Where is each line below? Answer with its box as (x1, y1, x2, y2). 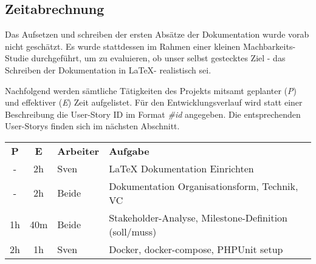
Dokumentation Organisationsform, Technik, (109, 178, 298, 193)
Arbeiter (57, 143, 100, 158)
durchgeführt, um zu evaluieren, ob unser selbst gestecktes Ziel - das (31, 52, 286, 64)
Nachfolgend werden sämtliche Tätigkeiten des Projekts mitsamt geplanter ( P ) (5, 84, 297, 96)
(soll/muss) (109, 224, 157, 239)
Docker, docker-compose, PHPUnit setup (109, 242, 283, 256)
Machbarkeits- (243, 39, 296, 52)
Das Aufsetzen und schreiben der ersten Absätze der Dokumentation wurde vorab (5, 28, 309, 41)
